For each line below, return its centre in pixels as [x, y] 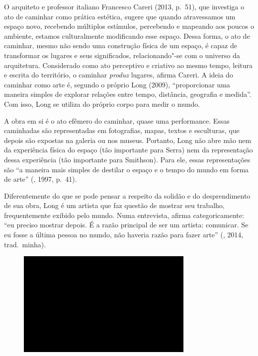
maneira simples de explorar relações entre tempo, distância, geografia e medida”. [128, 94]
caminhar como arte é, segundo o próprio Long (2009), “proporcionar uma [117, 84]
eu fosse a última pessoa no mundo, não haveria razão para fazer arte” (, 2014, [124, 235]
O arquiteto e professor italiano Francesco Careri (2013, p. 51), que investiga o [124, 6]
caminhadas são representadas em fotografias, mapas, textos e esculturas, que [122, 130]
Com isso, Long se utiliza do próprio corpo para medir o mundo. [102, 104]
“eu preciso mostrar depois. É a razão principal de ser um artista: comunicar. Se [126, 225]
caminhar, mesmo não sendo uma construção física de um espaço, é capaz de [121, 45]
